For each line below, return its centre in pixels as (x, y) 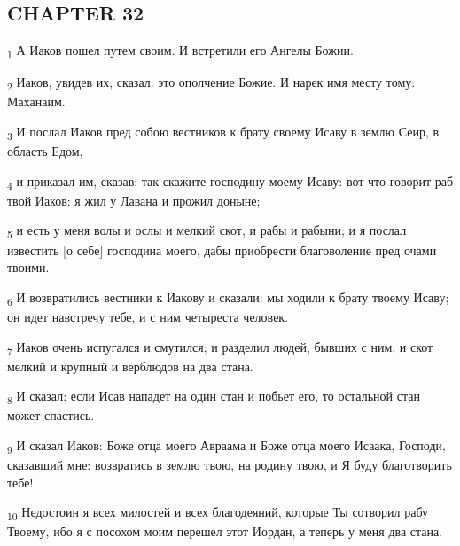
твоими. (28, 267)
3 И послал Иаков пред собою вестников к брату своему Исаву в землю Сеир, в (223, 133)
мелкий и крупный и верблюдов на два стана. (130, 366)
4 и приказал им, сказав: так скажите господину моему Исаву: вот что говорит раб (230, 182)
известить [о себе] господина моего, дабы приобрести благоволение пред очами (222, 250)
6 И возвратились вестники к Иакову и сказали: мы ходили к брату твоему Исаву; (228, 298)
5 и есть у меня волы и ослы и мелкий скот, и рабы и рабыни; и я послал (207, 231)
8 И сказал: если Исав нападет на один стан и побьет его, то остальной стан (214, 397)
